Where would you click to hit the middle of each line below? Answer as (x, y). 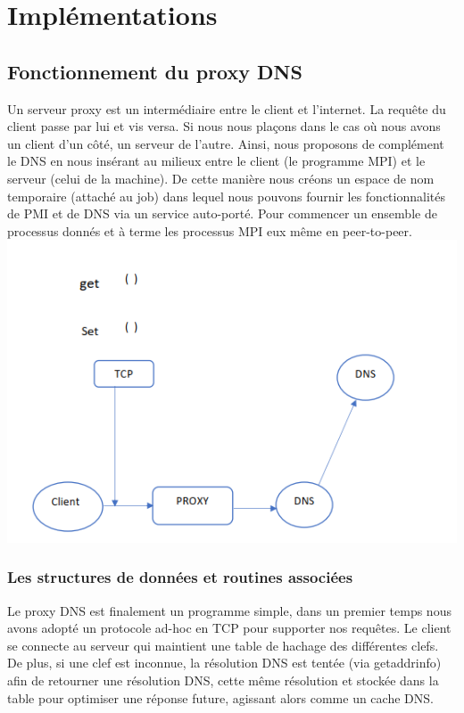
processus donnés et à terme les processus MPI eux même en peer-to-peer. (210, 230)
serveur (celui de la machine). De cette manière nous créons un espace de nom (221, 178)
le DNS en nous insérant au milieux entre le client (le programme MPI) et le (216, 161)
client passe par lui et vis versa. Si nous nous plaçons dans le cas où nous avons (224, 126)
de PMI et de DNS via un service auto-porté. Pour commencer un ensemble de (222, 213)
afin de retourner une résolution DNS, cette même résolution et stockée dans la (223, 680)
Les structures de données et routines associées (180, 577)
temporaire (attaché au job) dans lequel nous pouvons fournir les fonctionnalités (226, 196)
